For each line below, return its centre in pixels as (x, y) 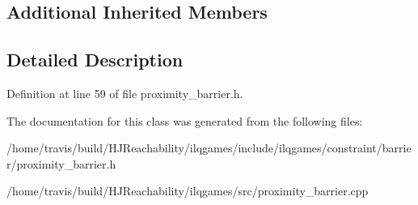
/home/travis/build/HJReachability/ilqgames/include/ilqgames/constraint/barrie (209, 148)
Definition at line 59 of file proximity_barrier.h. (125, 93)
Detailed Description (95, 60)
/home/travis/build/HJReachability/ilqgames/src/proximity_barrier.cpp (188, 191)
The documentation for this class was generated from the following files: (185, 120)
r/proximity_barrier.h (61, 163)
